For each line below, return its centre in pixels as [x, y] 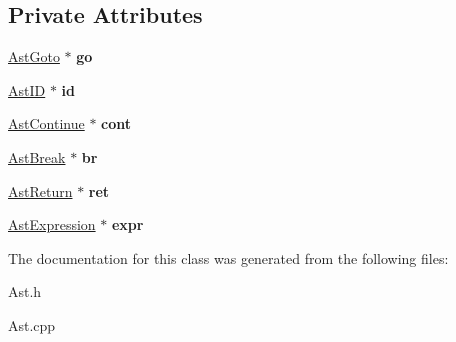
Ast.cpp [32, 324]
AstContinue [46, 123]
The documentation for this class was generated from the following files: [228, 257]
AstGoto [34, 56]
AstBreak [37, 156]
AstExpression [52, 224]
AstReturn [40, 190]
